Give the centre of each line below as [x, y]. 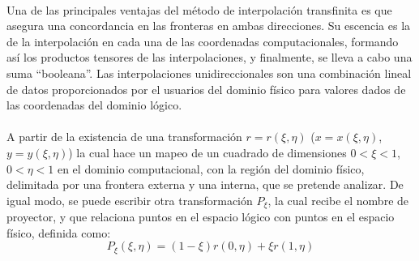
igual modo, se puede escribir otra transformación [130, 200]
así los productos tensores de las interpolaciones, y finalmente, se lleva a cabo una [209, 57]
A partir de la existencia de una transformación [124, 137]
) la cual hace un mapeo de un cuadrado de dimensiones [207, 152]
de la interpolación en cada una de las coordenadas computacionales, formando [203, 41]
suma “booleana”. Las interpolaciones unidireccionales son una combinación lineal [209, 73]
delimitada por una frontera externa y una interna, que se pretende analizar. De [205, 184]
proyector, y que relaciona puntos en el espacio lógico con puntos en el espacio [201, 217]
